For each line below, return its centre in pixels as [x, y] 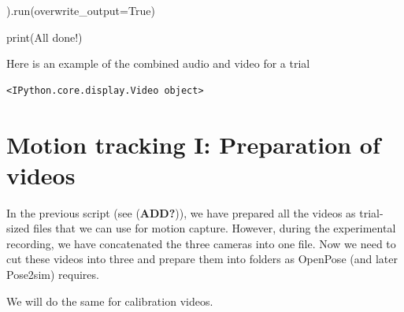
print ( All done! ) [44, 37]
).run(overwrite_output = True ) [81, 10]
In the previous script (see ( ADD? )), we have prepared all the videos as [181, 212]
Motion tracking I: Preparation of [193, 144]
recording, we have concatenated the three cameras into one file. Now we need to [201, 243]
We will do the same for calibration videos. [110, 301]
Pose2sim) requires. [53, 275]
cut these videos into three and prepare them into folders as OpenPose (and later [202, 259]
